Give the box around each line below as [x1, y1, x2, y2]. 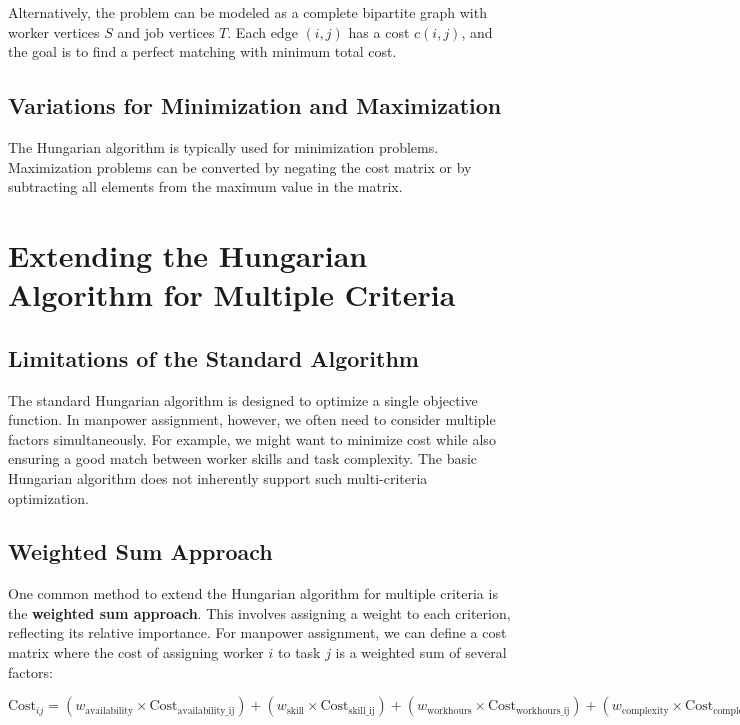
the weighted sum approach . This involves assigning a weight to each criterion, [8, 602, 511, 623]
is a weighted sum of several [335, 642, 507, 663]
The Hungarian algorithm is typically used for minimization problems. [8, 136, 439, 157]
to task [278, 642, 321, 663]
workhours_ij [516, 705, 570, 716]
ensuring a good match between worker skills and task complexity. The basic [8, 448, 478, 469]
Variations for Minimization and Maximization [8, 90, 502, 121]
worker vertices [8, 21, 100, 42]
